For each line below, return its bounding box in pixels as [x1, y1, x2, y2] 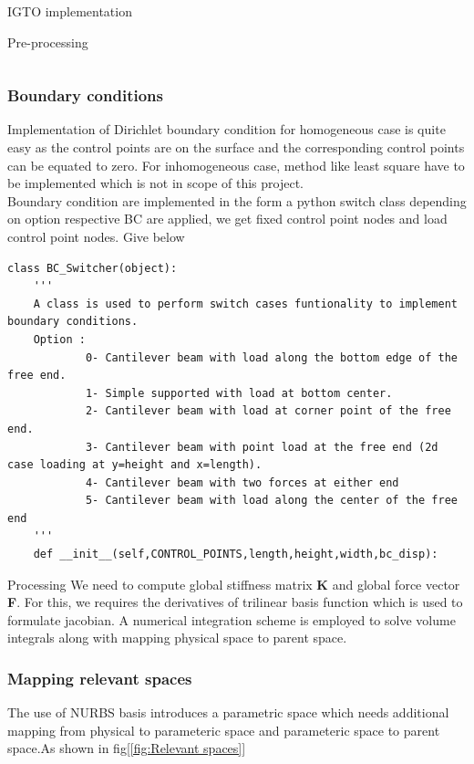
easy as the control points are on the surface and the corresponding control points [7, 138, 465, 156]
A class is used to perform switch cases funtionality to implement [33, 297, 458, 310]
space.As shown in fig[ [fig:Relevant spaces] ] [7, 738, 246, 758]
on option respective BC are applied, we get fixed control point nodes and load [7, 209, 448, 228]
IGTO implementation [7, 2, 132, 20]
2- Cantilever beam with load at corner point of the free [85, 404, 451, 418]
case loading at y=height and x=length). [7, 458, 263, 472]
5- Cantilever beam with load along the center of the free [85, 494, 458, 508]
